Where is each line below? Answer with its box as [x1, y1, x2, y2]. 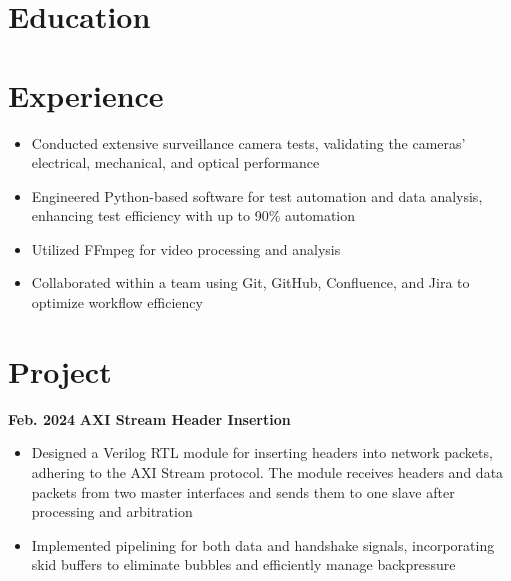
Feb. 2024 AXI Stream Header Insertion [8, 408, 291, 429]
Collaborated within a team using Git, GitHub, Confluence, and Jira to [31, 272, 470, 293]
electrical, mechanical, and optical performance [31, 152, 320, 173]
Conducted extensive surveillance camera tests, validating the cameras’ [31, 132, 466, 153]
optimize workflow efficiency [31, 292, 203, 313]
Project [8, 350, 112, 391]
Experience [8, 74, 164, 115]
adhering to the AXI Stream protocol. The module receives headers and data [31, 461, 504, 482]
